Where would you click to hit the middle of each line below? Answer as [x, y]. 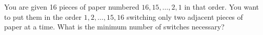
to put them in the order [43, 16]
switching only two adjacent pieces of [185, 16]
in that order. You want [222, 7]
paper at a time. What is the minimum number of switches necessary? [114, 27]
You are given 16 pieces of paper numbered [72, 7]
